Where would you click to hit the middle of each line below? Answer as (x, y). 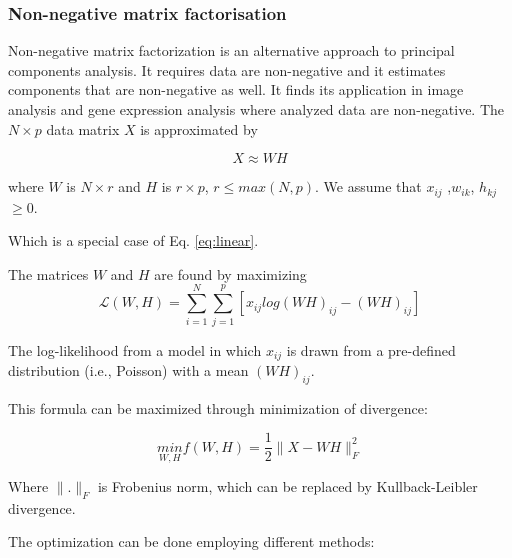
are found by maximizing (230, 273)
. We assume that (368, 186)
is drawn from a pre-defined (371, 349)
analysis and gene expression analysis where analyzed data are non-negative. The (256, 109)
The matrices (48, 273)
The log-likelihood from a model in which (135, 349)
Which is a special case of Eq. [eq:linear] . (133, 240)
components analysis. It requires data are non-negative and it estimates (227, 69)
